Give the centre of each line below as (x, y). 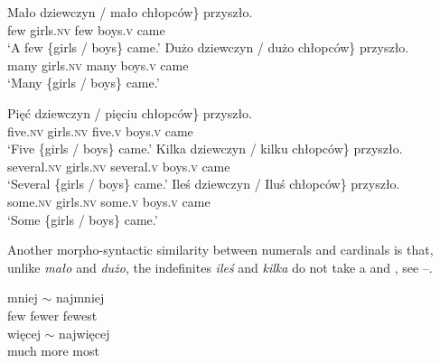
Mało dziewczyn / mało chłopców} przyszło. (130, 12)
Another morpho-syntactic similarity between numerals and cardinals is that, (220, 250)
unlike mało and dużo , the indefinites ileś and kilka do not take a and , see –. (220, 267)
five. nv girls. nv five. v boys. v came (100, 130)
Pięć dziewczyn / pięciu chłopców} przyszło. (130, 112)
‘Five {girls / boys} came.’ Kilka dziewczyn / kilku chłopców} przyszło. (205, 149)
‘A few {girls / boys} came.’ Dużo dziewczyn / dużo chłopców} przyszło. (208, 47)
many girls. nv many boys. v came (98, 65)
